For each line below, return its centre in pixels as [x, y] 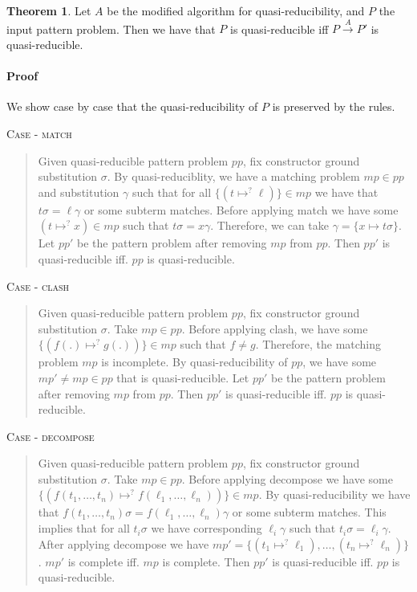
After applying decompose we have [123, 543]
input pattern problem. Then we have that [111, 29]
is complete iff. [103, 561]
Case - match [39, 133]
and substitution [79, 192]
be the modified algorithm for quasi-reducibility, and [236, 10]
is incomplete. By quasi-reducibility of [194, 362]
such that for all [172, 192]
